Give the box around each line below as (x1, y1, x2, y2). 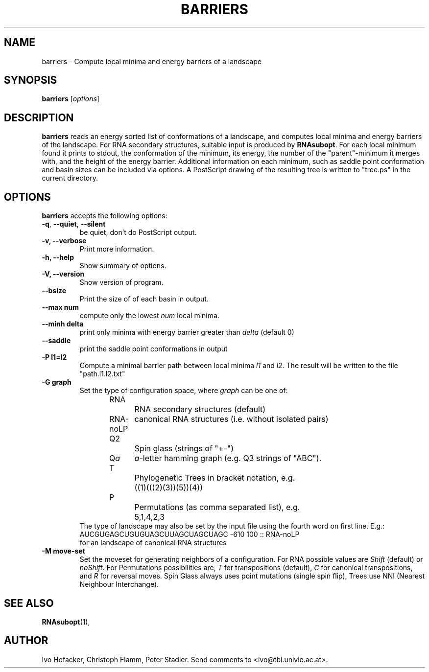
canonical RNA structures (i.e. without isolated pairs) (134, 414, 329, 424)
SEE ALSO (4, 597, 54, 609)
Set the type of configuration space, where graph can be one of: (79, 386, 288, 395)
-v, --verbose (42, 236, 87, 245)
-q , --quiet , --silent (42, 220, 106, 229)
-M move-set (42, 547, 85, 556)
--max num (42, 303, 79, 312)
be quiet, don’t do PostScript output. (79, 228, 197, 237)
